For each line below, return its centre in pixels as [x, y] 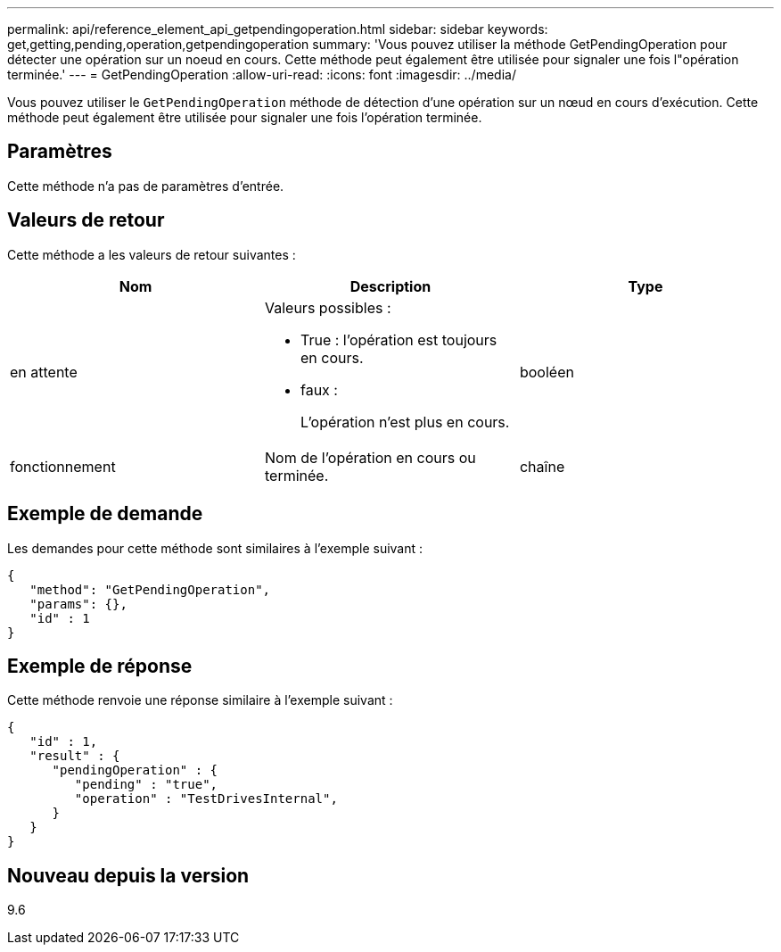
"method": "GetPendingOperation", [150, 589]
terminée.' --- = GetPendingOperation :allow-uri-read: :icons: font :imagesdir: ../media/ [262, 75]
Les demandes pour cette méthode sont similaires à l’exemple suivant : [215, 548]
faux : [319, 389]
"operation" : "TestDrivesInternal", [206, 799]
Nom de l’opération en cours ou [370, 457]
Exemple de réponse [100, 666]
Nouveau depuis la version [128, 875]
